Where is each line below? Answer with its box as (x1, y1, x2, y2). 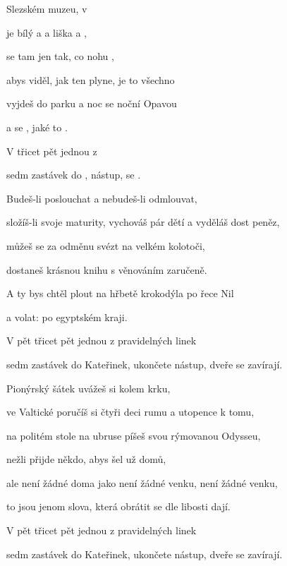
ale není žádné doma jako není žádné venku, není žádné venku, (6, 475, 278, 490)
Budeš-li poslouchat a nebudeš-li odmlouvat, (6, 191, 197, 205)
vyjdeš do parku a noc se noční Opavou (6, 96, 177, 111)
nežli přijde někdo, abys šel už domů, (6, 452, 166, 466)
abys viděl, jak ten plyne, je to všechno (6, 72, 175, 87)
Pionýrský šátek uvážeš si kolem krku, (6, 380, 171, 395)
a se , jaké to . (6, 119, 68, 134)
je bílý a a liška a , (6, 25, 87, 40)
